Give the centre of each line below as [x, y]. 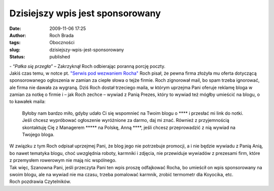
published [60, 57]
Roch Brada [62, 35]
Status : [17, 57]
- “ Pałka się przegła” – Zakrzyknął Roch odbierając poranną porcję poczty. [88, 66]
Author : [18, 35]
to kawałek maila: [27, 102]
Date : [15, 28]
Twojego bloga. [38, 135]
